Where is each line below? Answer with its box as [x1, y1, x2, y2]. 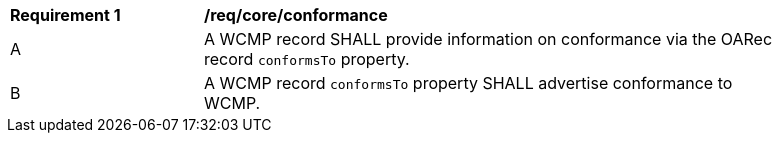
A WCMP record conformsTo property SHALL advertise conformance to [204, 73, 733, 93]
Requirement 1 [10, 5, 121, 25]
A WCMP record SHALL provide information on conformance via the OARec [204, 29, 773, 49]
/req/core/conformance [204, 5, 388, 25]
